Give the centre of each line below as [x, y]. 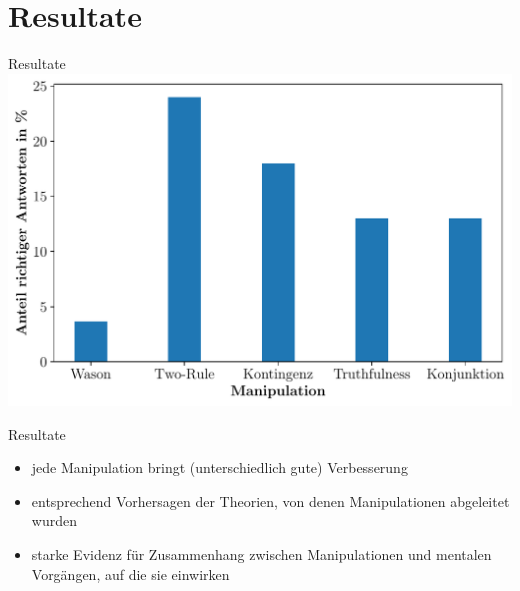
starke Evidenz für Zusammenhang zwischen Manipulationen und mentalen [261, 553]
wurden [54, 520]
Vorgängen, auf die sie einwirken [130, 573]
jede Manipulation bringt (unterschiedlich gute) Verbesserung [219, 467]
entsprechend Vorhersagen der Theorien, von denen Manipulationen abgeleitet [270, 500]
